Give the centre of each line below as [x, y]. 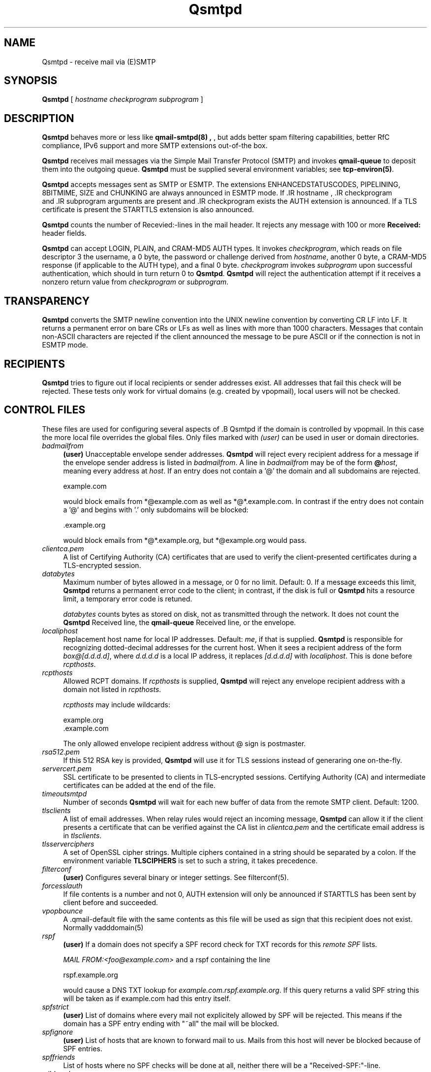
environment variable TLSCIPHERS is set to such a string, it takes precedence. [190, 860]
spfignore [58, 1032]
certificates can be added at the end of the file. [139, 785]
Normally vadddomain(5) [103, 927]
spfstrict [55, 1007]
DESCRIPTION [39, 118]
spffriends [59, 1057]
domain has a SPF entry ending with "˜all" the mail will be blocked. [171, 1023]
